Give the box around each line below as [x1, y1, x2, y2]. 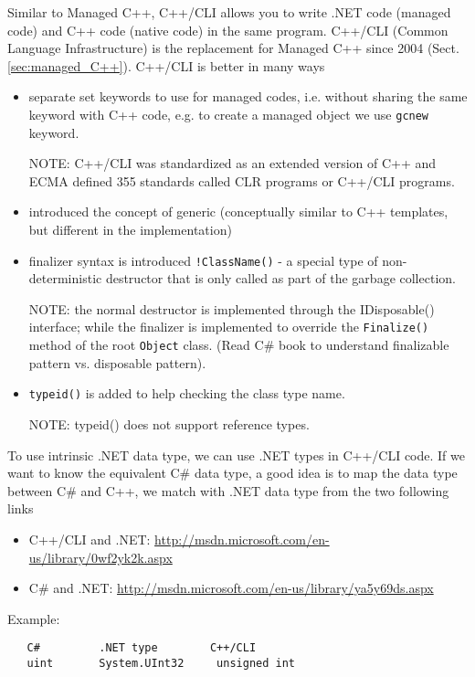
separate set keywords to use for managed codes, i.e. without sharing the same [28, 87, 468, 106]
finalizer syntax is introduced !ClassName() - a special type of [28, 250, 378, 270]
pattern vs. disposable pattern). [28, 353, 206, 372]
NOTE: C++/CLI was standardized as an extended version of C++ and [28, 153, 437, 173]
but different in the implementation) [28, 220, 232, 238]
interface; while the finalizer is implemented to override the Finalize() [28, 317, 429, 336]
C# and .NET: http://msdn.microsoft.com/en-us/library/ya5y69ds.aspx [28, 578, 434, 598]
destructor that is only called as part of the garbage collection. [105, 269, 456, 288]
